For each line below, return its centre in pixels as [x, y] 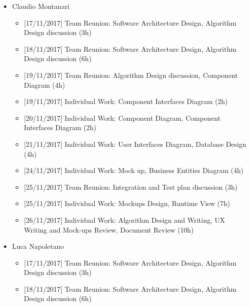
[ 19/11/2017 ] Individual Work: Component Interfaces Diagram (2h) [126, 101]
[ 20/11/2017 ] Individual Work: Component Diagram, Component [122, 118]
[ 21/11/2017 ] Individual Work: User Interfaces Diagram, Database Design [135, 144]
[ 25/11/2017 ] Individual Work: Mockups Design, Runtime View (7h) [127, 203]
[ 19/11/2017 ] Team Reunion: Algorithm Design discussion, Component [131, 75]
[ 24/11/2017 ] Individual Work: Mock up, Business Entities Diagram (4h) [134, 170]
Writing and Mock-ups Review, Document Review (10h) [109, 229]
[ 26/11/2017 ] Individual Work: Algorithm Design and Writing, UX [125, 220]
